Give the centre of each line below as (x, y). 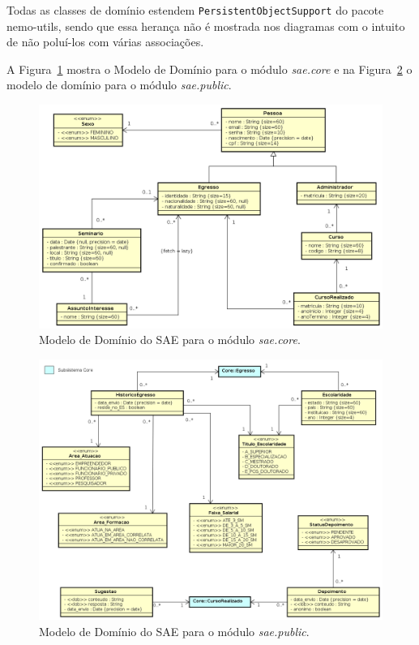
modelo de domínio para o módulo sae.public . (119, 85)
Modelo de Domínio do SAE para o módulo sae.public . (174, 631)
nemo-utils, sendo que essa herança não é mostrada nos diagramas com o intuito (206, 26)
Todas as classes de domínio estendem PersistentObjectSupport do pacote (195, 10)
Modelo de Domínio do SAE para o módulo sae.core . (170, 340)
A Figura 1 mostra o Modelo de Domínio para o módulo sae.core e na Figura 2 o (209, 69)
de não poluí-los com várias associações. (105, 42)
